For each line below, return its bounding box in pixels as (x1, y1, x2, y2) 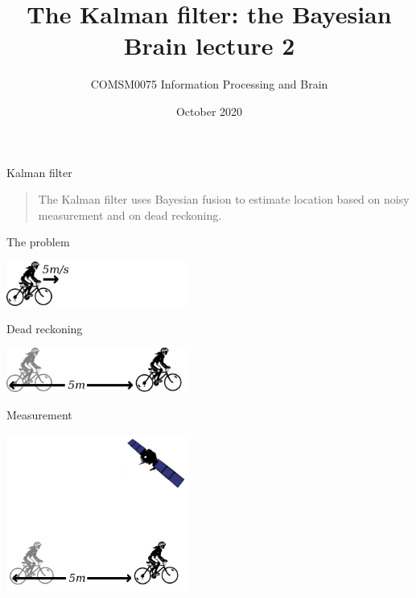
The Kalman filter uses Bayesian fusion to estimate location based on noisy (38, 191, 410, 208)
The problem (6, 233, 70, 250)
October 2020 (175, 102, 243, 119)
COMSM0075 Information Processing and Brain (90, 76, 328, 93)
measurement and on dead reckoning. (38, 206, 222, 223)
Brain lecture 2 (123, 29, 295, 62)
